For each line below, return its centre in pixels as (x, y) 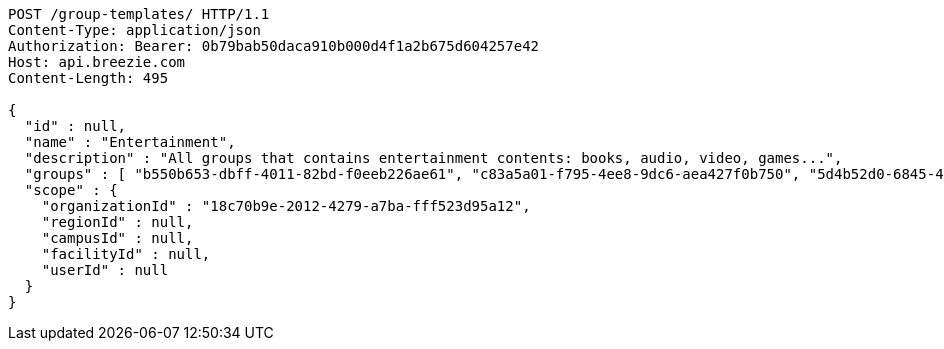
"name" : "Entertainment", (130, 142)
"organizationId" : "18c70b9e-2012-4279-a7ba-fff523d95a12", (286, 206)
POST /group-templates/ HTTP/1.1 (139, 14)
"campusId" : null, (117, 238)
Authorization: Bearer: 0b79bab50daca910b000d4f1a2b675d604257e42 (274, 46)
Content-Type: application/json (134, 30)
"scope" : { (71, 190)
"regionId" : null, (117, 222)
